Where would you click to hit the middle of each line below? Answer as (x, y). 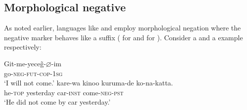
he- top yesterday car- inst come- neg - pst (64, 92)
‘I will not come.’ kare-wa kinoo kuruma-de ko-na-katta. (89, 83)
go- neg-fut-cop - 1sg (33, 73)
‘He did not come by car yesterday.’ (57, 102)
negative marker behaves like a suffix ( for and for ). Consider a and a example (123, 37)
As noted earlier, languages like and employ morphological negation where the (123, 28)
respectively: (23, 47)
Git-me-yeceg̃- (25, 63)
